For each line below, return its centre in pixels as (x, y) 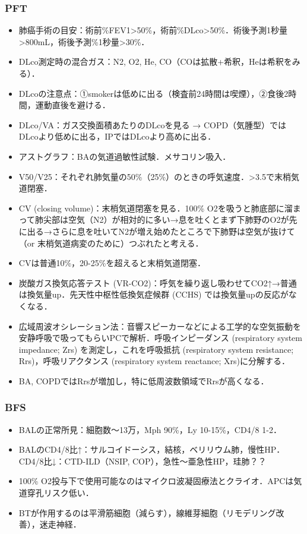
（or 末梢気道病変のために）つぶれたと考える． (111, 243)
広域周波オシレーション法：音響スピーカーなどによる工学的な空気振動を (160, 326)
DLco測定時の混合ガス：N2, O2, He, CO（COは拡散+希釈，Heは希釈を (155, 61)
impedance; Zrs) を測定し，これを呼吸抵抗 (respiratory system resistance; (156, 349)
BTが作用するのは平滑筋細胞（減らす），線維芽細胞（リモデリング (147, 512)
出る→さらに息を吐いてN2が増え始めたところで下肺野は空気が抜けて (161, 231)
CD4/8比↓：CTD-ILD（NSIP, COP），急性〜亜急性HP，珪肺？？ (143, 461)
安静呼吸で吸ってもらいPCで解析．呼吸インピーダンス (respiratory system (160, 338)
